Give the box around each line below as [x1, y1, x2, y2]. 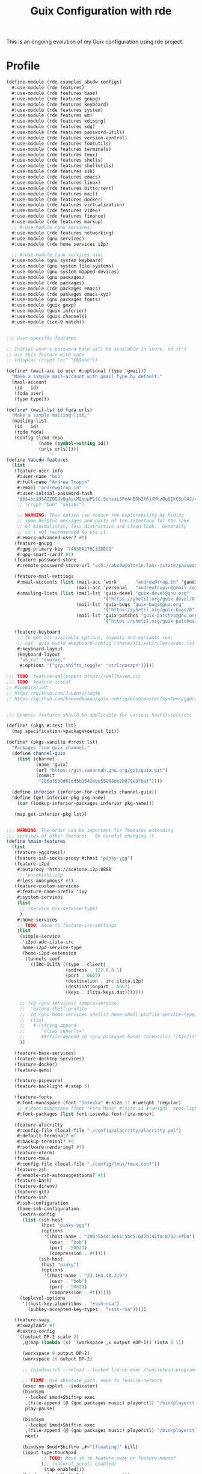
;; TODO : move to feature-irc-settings [17, 922, 117, 928]
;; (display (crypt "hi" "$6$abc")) [6, 357, 98, 363]
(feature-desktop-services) [14, 1056, 85, 1062]
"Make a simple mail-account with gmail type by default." [11, 374, 163, 380]
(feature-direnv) [14, 1183, 58, 1190]
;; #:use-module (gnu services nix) [11, 252, 103, 258]
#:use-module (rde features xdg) [11, 124, 96, 130]
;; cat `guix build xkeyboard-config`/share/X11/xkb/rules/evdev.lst [17, 640, 195, 646]
